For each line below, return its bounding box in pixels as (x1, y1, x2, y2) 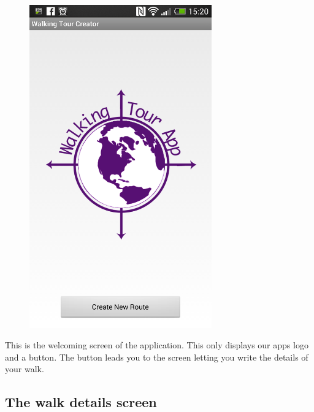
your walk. (5, 362, 44, 375)
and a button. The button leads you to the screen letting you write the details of (5, 350, 308, 363)
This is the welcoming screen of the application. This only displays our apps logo (5, 339, 308, 351)
